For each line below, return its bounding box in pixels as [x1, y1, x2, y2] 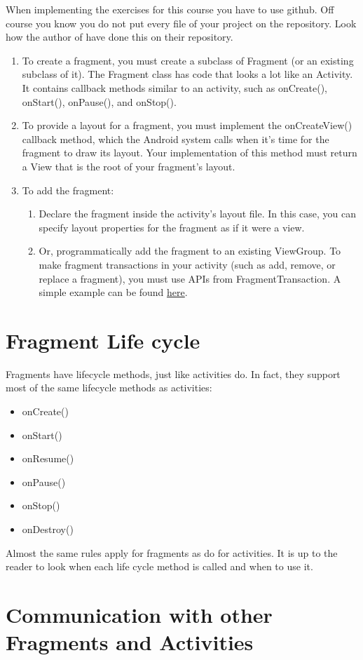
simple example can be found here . [39, 285, 188, 299]
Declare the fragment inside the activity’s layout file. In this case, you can [39, 206, 357, 221]
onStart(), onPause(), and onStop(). [22, 94, 177, 109]
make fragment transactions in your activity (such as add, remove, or [39, 257, 336, 271]
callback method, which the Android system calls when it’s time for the [22, 131, 329, 146]
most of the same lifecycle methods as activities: [6, 380, 212, 395]
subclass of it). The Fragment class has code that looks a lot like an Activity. [22, 67, 353, 81]
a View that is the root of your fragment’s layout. [22, 159, 235, 173]
